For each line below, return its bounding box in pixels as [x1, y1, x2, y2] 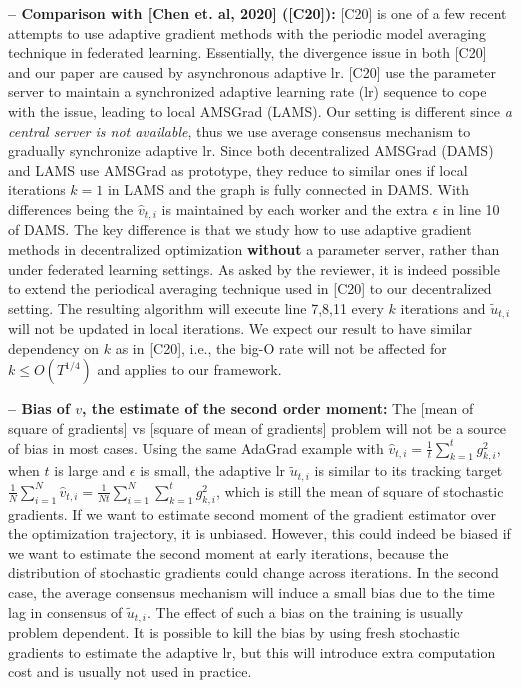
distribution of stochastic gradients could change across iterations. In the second [8, 562, 499, 583]
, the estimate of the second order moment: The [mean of [82, 398, 474, 419]
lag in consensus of [8, 601, 123, 622]
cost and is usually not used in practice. [8, 661, 252, 682]
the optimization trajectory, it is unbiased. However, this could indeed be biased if [8, 523, 511, 544]
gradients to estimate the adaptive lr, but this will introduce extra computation [8, 641, 496, 662]
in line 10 [442, 198, 500, 219]
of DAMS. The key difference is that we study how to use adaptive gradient [8, 219, 472, 240]
